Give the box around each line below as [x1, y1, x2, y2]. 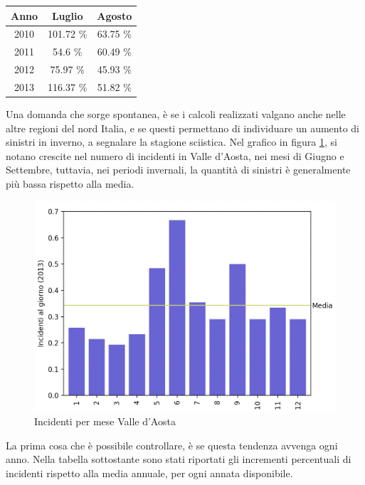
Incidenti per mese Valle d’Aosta [34, 414, 176, 429]
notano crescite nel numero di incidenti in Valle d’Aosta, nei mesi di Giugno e [6, 148, 344, 163]
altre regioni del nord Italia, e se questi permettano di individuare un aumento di [6, 120, 359, 135]
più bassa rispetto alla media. [6, 176, 134, 191]
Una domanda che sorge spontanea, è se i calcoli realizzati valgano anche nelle [6, 106, 346, 121]
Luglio [51, 8, 83, 23]
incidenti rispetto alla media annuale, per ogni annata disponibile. [6, 465, 293, 480]
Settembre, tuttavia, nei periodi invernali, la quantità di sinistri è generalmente [6, 162, 351, 177]
